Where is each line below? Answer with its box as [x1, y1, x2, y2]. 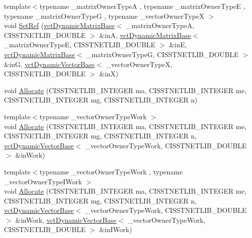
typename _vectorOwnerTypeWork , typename [39, 166, 183, 176]
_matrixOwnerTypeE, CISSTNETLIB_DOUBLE [4, 39, 155, 50]
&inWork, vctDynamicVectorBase [15, 214, 117, 225]
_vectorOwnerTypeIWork [4, 176, 82, 186]
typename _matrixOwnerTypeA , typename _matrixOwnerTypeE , [39, 1, 246, 11]
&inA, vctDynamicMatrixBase [99, 30, 191, 40]
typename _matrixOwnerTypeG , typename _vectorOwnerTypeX [4, 10, 205, 21]
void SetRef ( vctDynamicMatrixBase [4, 20, 115, 31]
